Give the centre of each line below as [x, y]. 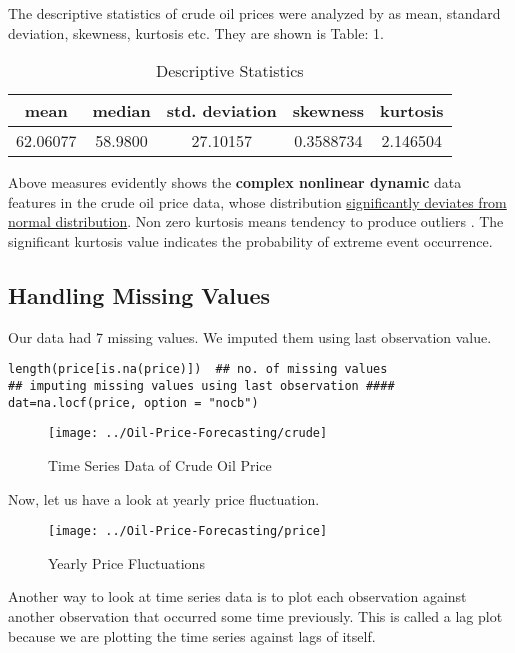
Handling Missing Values [139, 294]
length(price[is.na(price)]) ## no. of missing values [198, 369]
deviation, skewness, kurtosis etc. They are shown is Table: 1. [196, 32]
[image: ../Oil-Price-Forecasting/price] [188, 531]
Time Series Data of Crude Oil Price [160, 464]
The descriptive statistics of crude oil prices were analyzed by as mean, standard [254, 13]
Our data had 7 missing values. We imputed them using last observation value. [250, 336]
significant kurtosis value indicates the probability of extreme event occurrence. [250, 240]
